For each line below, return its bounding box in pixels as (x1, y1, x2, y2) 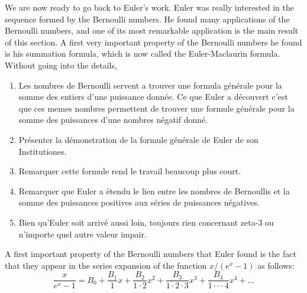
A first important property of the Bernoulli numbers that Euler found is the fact (5, 248, 296, 260)
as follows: (257, 259, 295, 271)
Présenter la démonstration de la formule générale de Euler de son (18, 133, 258, 145)
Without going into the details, (5, 58, 117, 71)
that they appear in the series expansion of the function (5, 259, 207, 271)
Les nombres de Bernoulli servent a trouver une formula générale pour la (18, 79, 282, 91)
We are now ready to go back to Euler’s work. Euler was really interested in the (5, 1, 294, 13)
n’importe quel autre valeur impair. (18, 227, 147, 240)
